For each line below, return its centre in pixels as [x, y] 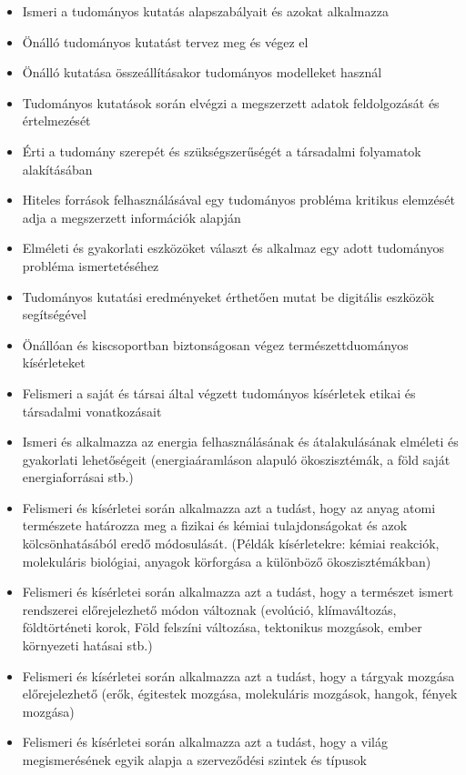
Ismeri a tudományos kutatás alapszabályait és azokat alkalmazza [205, 11]
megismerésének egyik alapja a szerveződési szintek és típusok [194, 760]
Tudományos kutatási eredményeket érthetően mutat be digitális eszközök [228, 296]
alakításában [57, 169]
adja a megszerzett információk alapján [132, 217]
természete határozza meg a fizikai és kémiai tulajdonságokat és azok [215, 525]
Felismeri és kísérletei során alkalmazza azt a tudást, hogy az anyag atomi [229, 507]
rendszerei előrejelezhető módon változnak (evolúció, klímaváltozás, [209, 609]
